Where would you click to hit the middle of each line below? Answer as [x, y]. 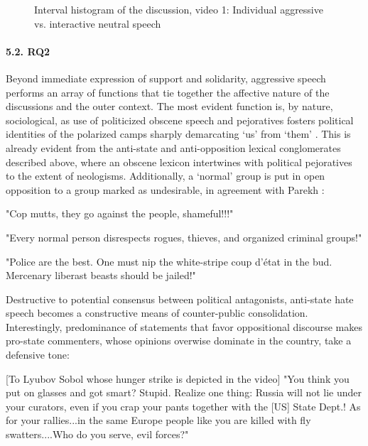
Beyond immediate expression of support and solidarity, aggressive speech [166, 78]
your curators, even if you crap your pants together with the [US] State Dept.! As [183, 406]
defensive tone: [38, 355]
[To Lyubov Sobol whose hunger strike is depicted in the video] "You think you [178, 378]
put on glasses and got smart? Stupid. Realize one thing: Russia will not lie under [184, 392]
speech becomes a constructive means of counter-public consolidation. [157, 313]
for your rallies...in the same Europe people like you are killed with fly [158, 420]
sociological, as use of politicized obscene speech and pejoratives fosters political [180, 120]
